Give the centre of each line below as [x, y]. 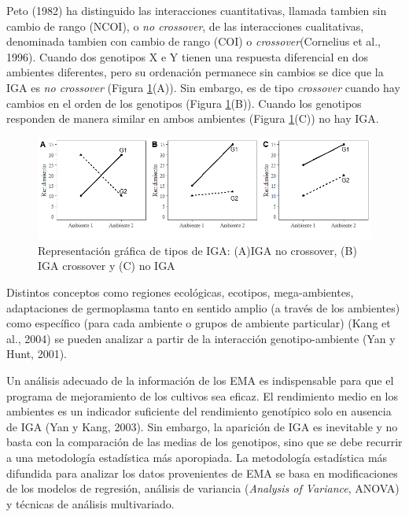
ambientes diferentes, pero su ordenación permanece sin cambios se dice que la [195, 72]
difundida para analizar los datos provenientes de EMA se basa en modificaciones [202, 473]
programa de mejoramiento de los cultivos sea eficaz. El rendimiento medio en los [202, 395]
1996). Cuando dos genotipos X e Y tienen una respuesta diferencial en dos [188, 56]
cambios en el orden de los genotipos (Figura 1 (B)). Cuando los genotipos [184, 103]
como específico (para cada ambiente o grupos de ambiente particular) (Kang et [199, 323]
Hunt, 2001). [37, 354]
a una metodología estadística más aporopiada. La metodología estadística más [197, 457]
